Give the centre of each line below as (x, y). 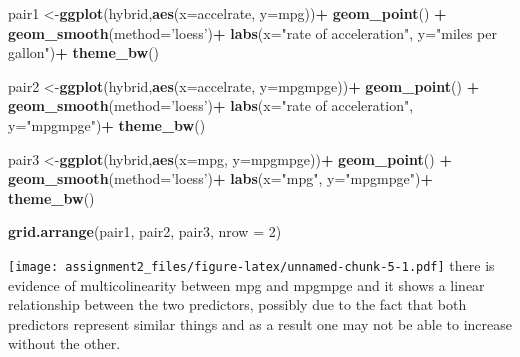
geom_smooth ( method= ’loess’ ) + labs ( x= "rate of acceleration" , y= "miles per (252, 32)
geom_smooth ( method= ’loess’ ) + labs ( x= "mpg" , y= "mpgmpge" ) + (220, 178)
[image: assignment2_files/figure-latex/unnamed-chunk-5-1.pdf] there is (251, 264)
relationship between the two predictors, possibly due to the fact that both (237, 304)
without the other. (64, 343)
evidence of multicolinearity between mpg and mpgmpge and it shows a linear (246, 284)
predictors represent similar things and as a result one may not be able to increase (260, 323)
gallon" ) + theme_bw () (84, 52)
